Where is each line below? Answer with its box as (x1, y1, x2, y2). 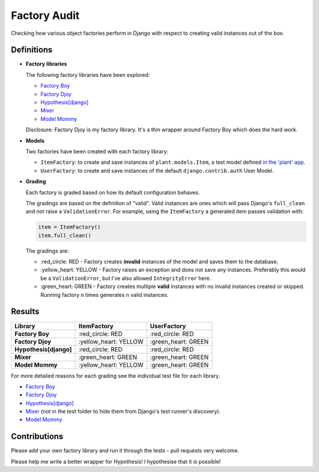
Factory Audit (11, 9, 80, 22)
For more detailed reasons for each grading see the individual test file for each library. (11, 372, 220, 379)
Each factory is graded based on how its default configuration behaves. (25, 189, 200, 196)
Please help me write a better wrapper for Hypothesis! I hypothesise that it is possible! (11, 458, 221, 465)
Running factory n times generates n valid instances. (40, 291, 169, 298)
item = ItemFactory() (38, 224, 101, 231)
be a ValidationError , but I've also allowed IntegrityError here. (40, 274, 211, 282)
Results (11, 306, 40, 316)
